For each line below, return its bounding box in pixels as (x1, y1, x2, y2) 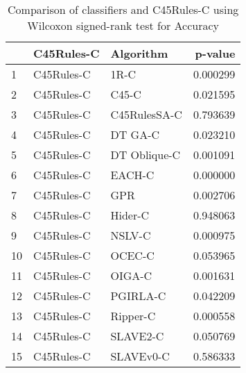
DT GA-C (110, 126, 160, 142)
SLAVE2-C (110, 328, 164, 344)
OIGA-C (110, 267, 152, 283)
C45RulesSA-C (110, 106, 182, 122)
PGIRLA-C (110, 288, 166, 304)
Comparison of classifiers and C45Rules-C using (8, 1, 239, 17)
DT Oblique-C (110, 147, 181, 163)
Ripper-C (110, 308, 156, 324)
